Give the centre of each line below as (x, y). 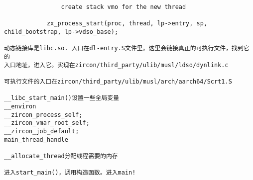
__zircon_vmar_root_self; (47, 123)
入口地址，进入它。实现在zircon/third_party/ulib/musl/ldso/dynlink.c (116, 65)
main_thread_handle (36, 139)
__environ (20, 106)
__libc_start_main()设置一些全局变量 (62, 98)
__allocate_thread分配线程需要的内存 (61, 156)
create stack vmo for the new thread (124, 7)
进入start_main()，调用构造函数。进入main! (70, 173)
